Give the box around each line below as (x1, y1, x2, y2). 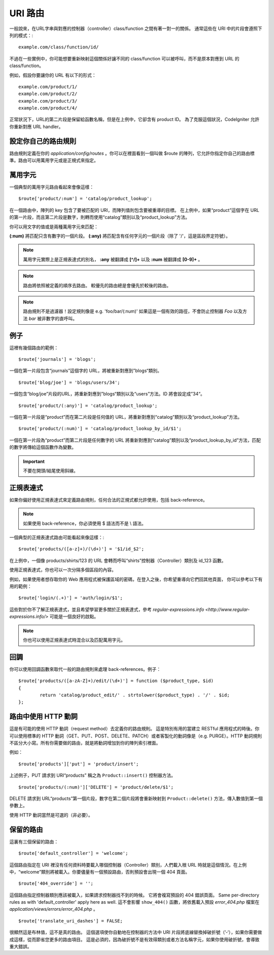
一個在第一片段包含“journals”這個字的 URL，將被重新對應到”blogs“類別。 (9, 367, 162, 374)
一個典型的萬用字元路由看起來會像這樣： (9, 184, 94, 190)
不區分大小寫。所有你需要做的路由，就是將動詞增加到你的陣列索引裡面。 (9, 740, 161, 746)
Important (23, 458, 45, 465)
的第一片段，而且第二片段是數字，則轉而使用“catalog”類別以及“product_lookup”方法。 (9, 214, 190, 221)
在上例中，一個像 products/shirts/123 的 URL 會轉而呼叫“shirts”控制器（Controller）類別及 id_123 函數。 (9, 557, 226, 564)
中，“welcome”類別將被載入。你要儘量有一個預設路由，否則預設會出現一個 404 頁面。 (9, 869, 190, 875)
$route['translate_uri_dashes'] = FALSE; (18, 918, 123, 923)
